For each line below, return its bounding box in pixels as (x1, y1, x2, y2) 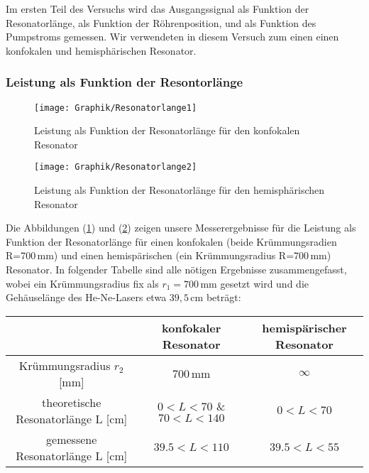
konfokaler (162, 319, 221, 336)
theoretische (42, 393, 101, 411)
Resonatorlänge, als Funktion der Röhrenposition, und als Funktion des (6, 15, 316, 30)
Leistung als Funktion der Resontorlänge (6, 73, 243, 91)
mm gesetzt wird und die (200, 276, 309, 290)
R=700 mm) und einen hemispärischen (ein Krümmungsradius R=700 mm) (6, 248, 331, 263)
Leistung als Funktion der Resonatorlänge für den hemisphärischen (34, 183, 325, 197)
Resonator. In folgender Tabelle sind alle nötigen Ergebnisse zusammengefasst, (6, 262, 347, 277)
